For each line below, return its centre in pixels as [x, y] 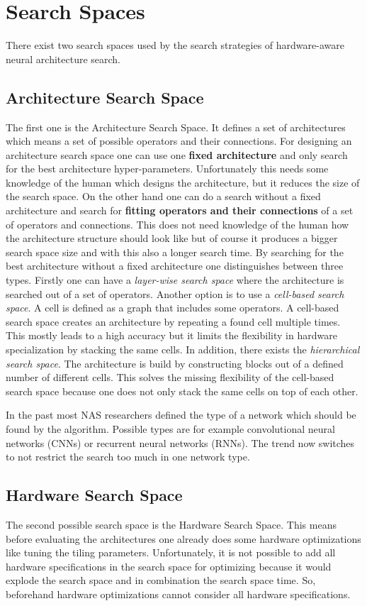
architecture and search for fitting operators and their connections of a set [180, 210]
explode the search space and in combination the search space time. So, [161, 580]
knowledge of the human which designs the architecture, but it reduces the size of [183, 182]
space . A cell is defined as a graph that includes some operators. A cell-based [173, 308]
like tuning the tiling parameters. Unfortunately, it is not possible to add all [171, 552]
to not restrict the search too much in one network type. [128, 457]
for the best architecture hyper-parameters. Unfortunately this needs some [167, 169]
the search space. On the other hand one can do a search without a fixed [163, 196]
